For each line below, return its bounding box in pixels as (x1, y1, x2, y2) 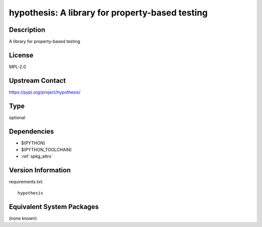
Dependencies (9, 127, 54, 136)
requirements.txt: (9, 179, 44, 185)
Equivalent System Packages (9, 202, 99, 211)
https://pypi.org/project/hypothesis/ (9, 89, 81, 95)
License (9, 51, 33, 59)
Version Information (9, 166, 71, 174)
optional (9, 114, 25, 121)
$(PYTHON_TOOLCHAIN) (21, 147, 72, 152)
